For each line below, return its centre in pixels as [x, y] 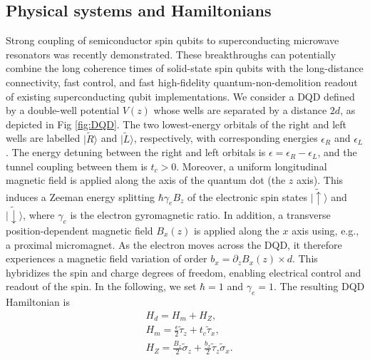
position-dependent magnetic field [79, 230]
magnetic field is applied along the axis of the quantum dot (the [146, 180]
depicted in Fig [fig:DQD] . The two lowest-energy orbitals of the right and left [176, 124]
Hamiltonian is [38, 302]
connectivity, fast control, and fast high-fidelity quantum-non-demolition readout [182, 82]
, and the [337, 152]
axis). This [320, 180]
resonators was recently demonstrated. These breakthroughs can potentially [171, 54]
